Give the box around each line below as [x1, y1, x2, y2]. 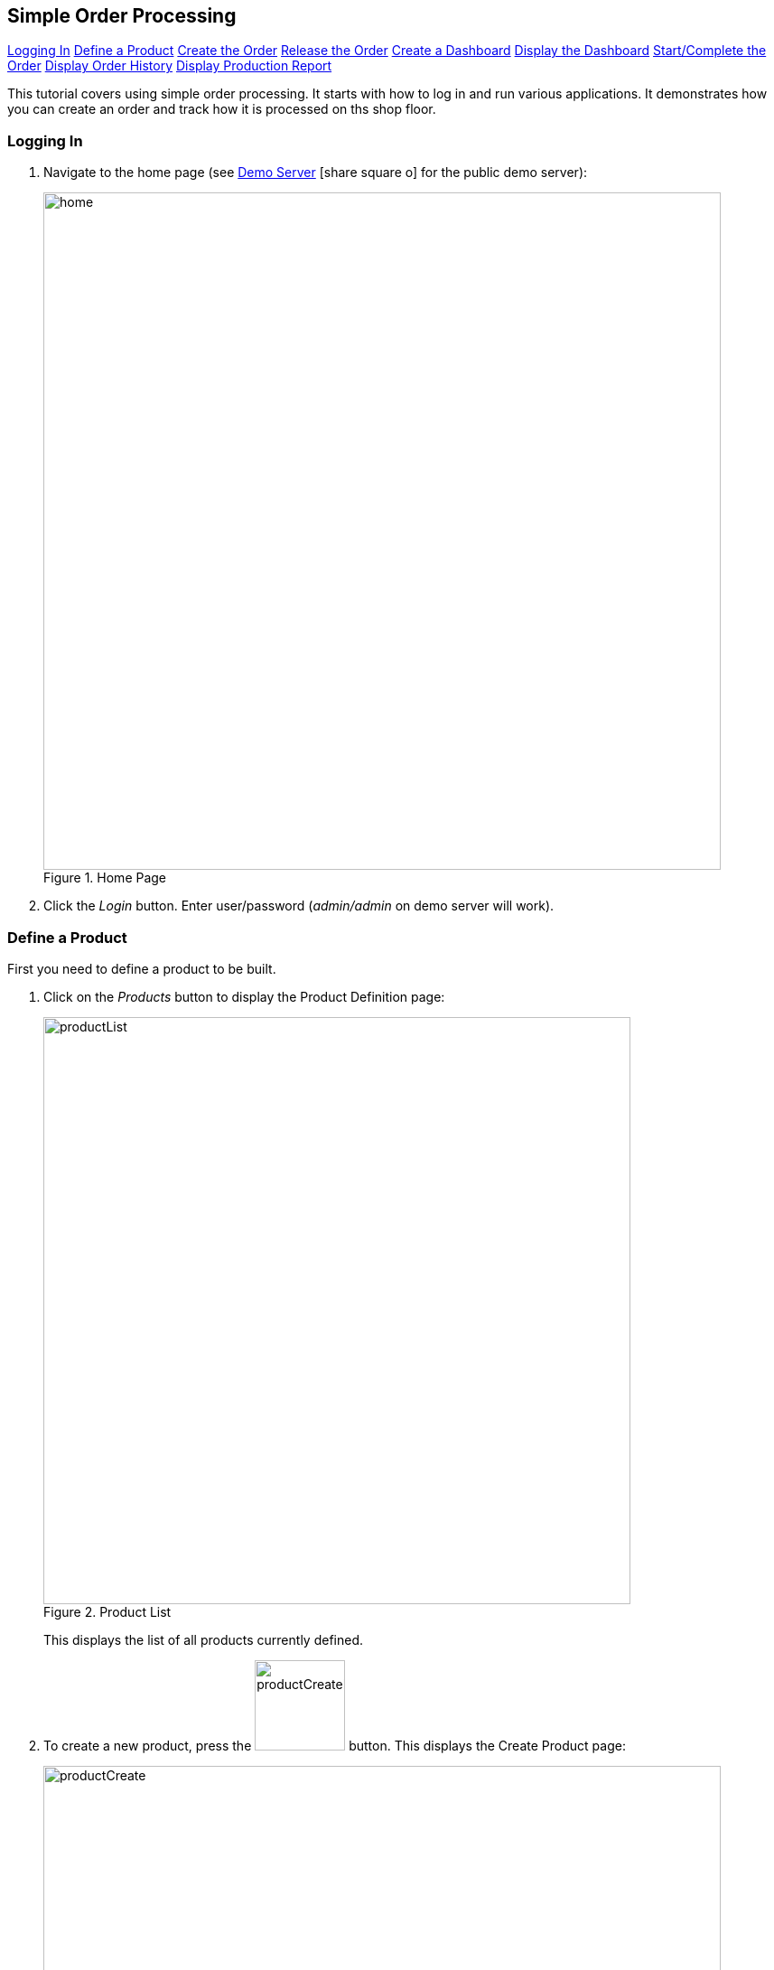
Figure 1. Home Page [43, 870, 167, 886]
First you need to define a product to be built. [7, 960, 276, 976]
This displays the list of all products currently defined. [43, 1631, 363, 1648]
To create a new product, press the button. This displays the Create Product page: [43, 1737, 626, 1753]
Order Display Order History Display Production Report [7, 58, 332, 74]
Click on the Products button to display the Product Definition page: [43, 988, 445, 1004]
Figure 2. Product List [43, 1603, 172, 1620]
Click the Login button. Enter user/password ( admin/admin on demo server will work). [43, 898, 555, 914]
